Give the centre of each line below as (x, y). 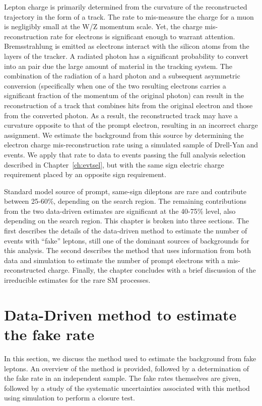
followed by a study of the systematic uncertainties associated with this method (127, 388)
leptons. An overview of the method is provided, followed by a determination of (127, 368)
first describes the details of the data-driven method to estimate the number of (126, 231)
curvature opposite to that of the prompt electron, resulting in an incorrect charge (131, 125)
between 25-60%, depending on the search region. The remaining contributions (125, 201)
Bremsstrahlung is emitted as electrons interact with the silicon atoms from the (127, 46)
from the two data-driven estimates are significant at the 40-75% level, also (120, 211)
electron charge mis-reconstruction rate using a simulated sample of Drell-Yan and (131, 145)
